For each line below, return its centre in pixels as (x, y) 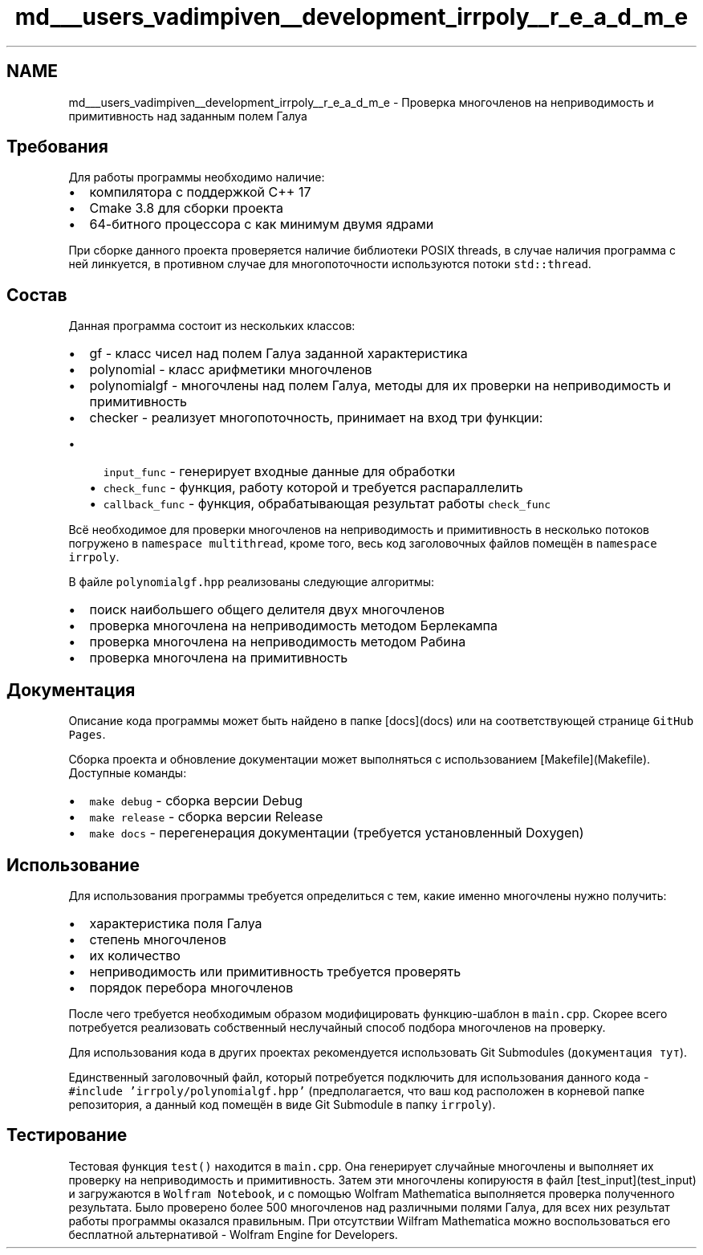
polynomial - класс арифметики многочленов (231, 370)
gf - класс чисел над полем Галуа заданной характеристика (278, 354)
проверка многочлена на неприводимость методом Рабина (278, 642)
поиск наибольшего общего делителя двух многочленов (267, 610)
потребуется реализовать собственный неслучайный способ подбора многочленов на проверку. (337, 1027)
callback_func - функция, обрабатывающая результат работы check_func (327, 504)
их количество (135, 955)
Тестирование (67, 1135)
